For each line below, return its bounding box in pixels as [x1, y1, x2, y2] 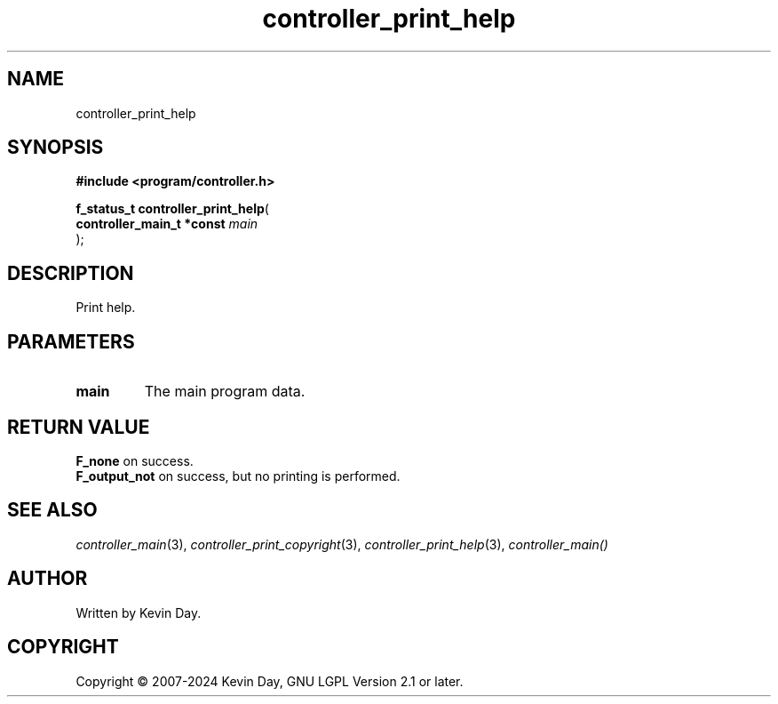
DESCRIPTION [7, 261, 134, 284]
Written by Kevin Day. [75, 604, 202, 620]
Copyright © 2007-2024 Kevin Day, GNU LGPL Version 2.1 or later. [75, 673, 464, 689]
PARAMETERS [7, 330, 135, 353]
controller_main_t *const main [75, 216, 258, 232]
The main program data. [144, 382, 306, 401]
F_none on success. [75, 452, 194, 468]
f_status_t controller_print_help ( [75, 201, 269, 217]
